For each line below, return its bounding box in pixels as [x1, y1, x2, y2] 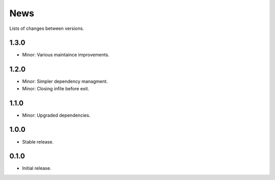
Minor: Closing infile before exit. [22, 85, 89, 91]
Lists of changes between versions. [9, 25, 84, 31]
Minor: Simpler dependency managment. [22, 79, 108, 85]
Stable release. [22, 138, 53, 145]
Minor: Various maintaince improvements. [22, 52, 109, 58]
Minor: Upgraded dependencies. [22, 112, 91, 118]
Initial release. [22, 165, 51, 171]
